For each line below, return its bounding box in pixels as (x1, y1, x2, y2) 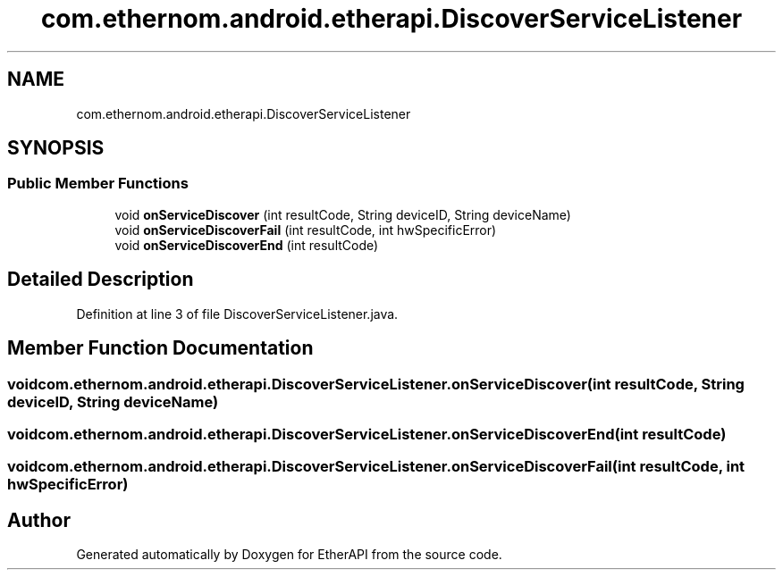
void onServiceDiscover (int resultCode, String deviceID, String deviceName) (114, 206, 571, 222)
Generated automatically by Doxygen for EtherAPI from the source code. (76, 547, 502, 563)
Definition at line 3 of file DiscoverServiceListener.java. (76, 305, 399, 322)
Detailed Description (7, 268, 194, 291)
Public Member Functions (7, 174, 189, 193)
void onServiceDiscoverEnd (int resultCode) (114, 237, 379, 253)
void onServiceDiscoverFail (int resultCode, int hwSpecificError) (114, 222, 497, 238)
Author (7, 508, 71, 531)
